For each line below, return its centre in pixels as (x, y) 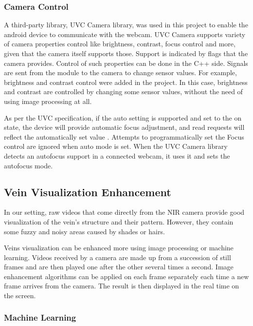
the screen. (20, 295)
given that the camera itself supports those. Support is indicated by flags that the (126, 53)
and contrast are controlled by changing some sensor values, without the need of (123, 92)
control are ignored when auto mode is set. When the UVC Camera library (116, 146)
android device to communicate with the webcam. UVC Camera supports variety (125, 34)
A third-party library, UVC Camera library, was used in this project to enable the (126, 25)
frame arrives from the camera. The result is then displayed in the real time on (122, 286)
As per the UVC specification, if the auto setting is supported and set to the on (123, 117)
